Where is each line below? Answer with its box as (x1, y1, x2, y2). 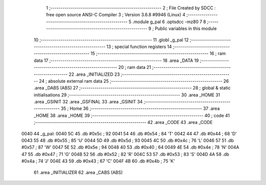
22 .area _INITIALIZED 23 (68, 71, 120, 77)
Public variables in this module (155, 26, 217, 31)
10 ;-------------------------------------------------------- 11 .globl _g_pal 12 (33, 37, 189, 43)
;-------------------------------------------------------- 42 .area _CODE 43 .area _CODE (33, 120, 213, 125)
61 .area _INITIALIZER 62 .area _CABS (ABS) (33, 169, 123, 175)
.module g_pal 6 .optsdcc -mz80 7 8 (132, 19, 206, 25)
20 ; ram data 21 (118, 64, 151, 70)
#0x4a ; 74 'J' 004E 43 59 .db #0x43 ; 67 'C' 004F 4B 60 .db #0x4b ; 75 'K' (21, 158, 175, 164)
